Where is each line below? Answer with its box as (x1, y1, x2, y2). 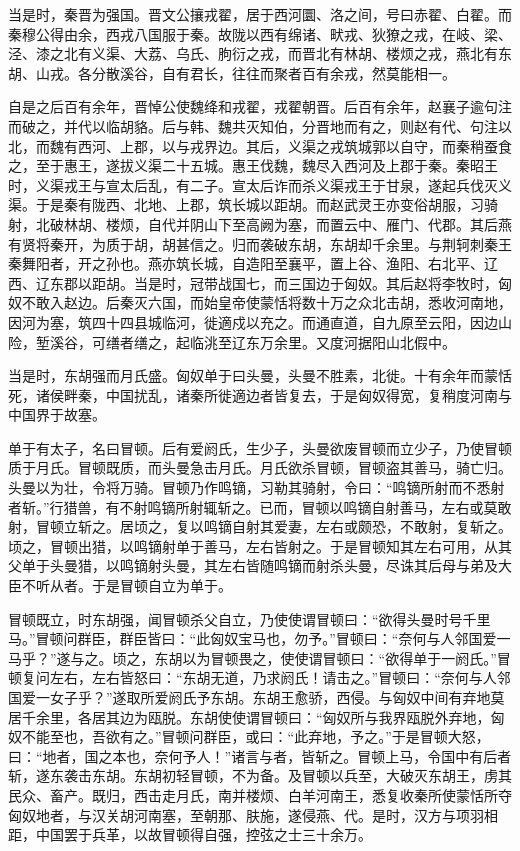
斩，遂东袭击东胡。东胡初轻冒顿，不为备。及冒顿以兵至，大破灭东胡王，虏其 (8, 765, 512, 786)
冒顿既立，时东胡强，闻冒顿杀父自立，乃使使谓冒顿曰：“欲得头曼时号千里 (8, 608, 491, 629)
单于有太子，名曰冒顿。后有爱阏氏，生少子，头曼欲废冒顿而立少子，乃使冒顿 (8, 437, 512, 458)
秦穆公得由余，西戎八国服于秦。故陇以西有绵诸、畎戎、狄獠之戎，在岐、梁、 (8, 23, 512, 44)
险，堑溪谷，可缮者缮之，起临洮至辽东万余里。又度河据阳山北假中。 (8, 331, 456, 352)
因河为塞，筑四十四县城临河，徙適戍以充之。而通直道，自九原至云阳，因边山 (8, 311, 512, 332)
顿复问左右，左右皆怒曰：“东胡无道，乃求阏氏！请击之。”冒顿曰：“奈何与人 (8, 667, 497, 688)
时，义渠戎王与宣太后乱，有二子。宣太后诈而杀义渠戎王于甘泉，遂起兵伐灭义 (8, 174, 512, 195)
